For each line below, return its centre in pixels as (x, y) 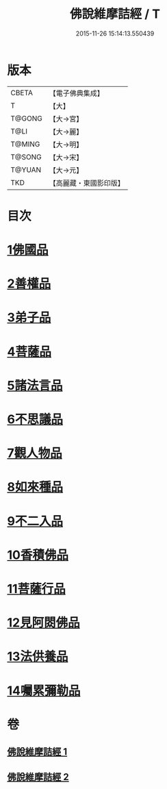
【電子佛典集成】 (76, 93)
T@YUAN (26, 170)
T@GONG (26, 118)
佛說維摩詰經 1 (37, 752)
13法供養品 (38, 656)
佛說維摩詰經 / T (115, 14)
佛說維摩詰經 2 (38, 777)
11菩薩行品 (37, 589)
